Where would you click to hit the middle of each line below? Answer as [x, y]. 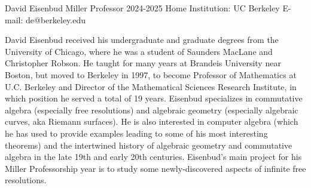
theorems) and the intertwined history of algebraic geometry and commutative [149, 145]
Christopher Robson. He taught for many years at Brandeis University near [143, 63]
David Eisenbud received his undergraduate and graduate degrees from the [142, 40]
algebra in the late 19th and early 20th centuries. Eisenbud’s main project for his [153, 157]
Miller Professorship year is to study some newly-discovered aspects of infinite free [155, 168]
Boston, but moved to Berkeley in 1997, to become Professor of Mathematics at [151, 74]
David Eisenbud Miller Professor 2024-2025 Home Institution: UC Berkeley [142, 8]
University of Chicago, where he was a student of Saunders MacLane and [139, 51]
